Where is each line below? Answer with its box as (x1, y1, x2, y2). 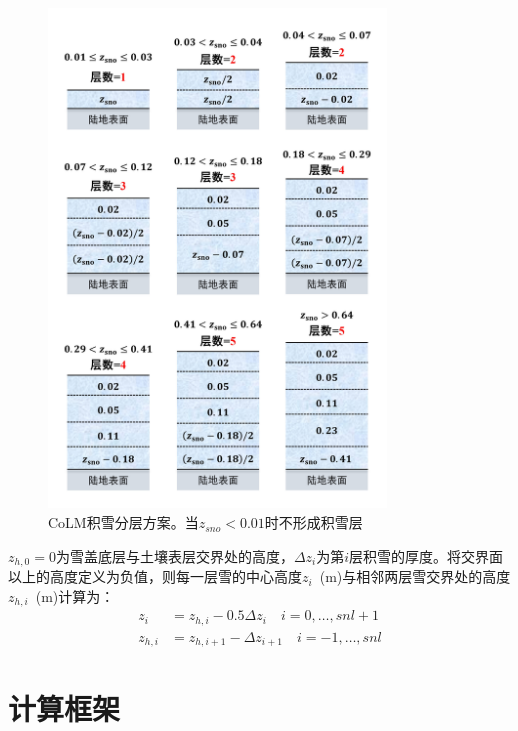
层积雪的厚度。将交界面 (349, 545, 504, 566)
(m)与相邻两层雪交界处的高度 (319, 566, 511, 587)
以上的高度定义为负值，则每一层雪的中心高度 (8, 566, 302, 587)
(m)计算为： (35, 585, 115, 606)
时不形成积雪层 (264, 512, 363, 533)
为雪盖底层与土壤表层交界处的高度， (55, 545, 294, 566)
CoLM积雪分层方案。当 (48, 512, 199, 533)
